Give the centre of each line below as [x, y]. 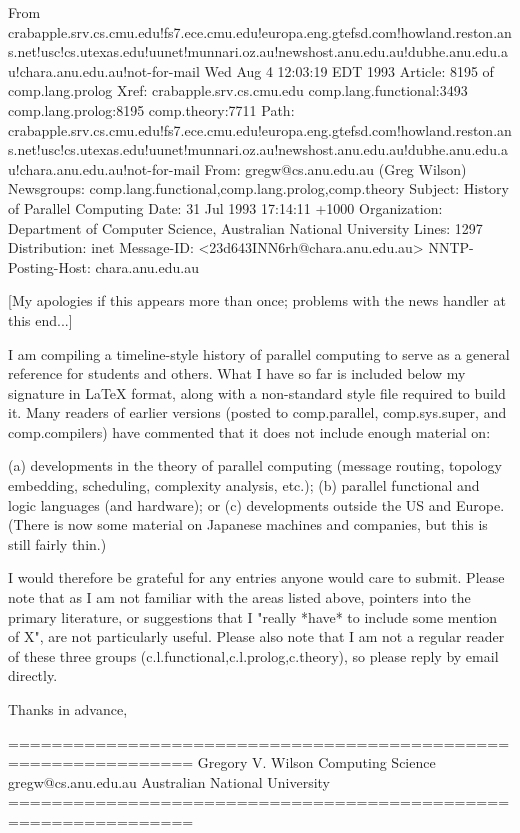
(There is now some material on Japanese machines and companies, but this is [248, 524]
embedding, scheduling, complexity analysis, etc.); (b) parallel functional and [244, 485]
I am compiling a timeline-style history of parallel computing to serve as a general [259, 353]
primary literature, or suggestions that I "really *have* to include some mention [253, 616]
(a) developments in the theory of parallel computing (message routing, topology [255, 465]
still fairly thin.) [57, 543]
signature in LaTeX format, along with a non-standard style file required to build [257, 392]
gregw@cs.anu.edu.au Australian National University [169, 781]
